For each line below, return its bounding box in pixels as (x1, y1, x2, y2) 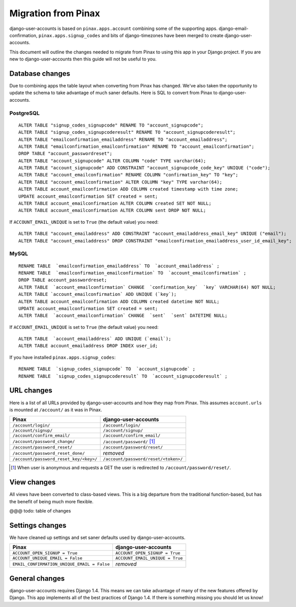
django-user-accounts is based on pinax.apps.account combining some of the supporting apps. (9, 25, 218, 32)
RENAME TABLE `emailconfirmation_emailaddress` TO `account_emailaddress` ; (18, 263, 220, 269)
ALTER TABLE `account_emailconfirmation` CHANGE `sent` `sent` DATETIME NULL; (18, 313, 228, 319)
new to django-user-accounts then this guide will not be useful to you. (9, 56, 157, 62)
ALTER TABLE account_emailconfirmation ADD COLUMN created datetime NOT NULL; (18, 298, 220, 305)
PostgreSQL (9, 109, 40, 116)
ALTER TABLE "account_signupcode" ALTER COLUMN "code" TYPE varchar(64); (18, 158, 206, 164)
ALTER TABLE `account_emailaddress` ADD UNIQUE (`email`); (18, 336, 171, 342)
